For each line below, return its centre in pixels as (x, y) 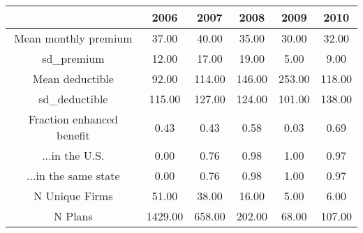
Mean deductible (73, 78)
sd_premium (73, 58)
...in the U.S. (73, 155)
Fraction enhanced (73, 119)
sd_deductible (73, 99)
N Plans (73, 216)
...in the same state (73, 175)
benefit (73, 135)
